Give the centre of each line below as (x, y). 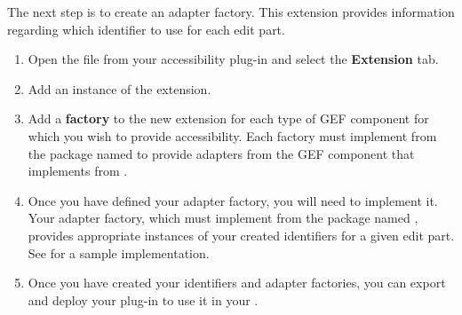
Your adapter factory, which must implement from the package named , (223, 218)
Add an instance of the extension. (119, 88)
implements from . (78, 171)
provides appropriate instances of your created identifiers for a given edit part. (241, 235)
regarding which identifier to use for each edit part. (146, 29)
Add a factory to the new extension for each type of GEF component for (228, 118)
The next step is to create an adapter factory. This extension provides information (231, 12)
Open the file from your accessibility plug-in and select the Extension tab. (233, 59)
